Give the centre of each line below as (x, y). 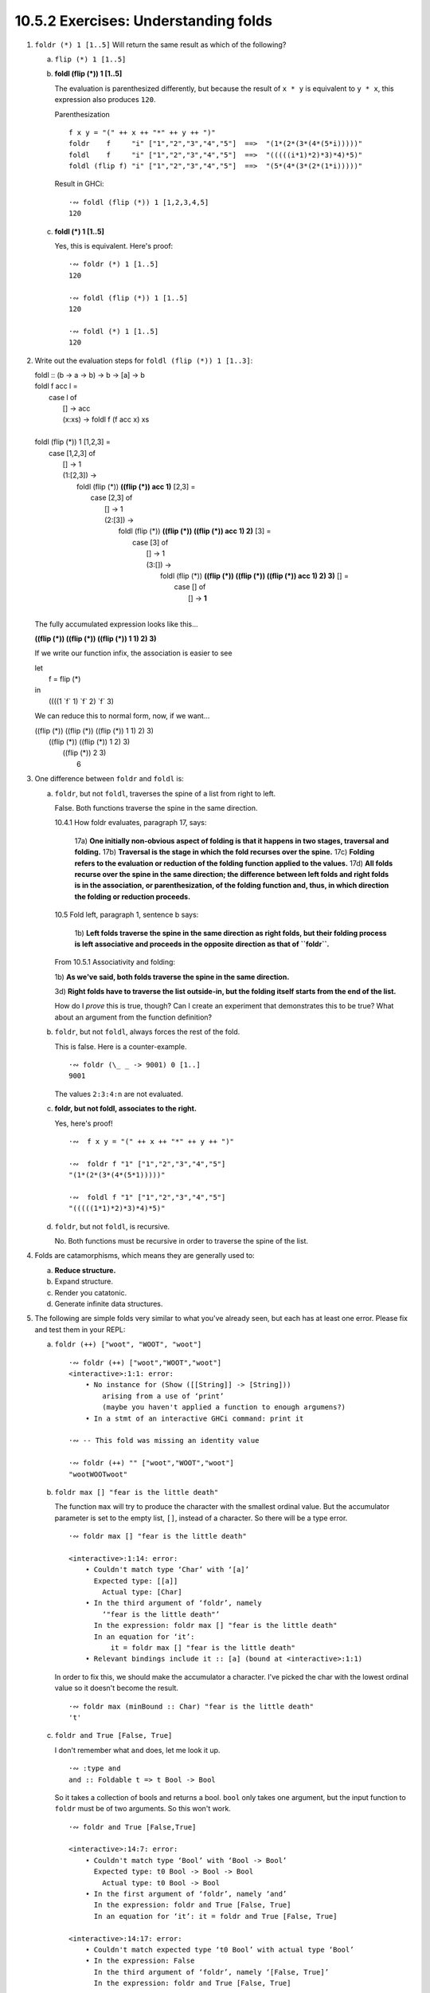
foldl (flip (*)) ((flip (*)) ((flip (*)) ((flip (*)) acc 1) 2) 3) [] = (255, 576)
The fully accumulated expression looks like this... (116, 624)
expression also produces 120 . (105, 100)
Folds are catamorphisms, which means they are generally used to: (145, 1256)
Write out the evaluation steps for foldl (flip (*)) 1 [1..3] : (144, 360)
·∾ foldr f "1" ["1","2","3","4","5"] (147, 1164)
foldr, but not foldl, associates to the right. (125, 1109)
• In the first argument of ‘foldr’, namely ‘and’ (186, 1894)
